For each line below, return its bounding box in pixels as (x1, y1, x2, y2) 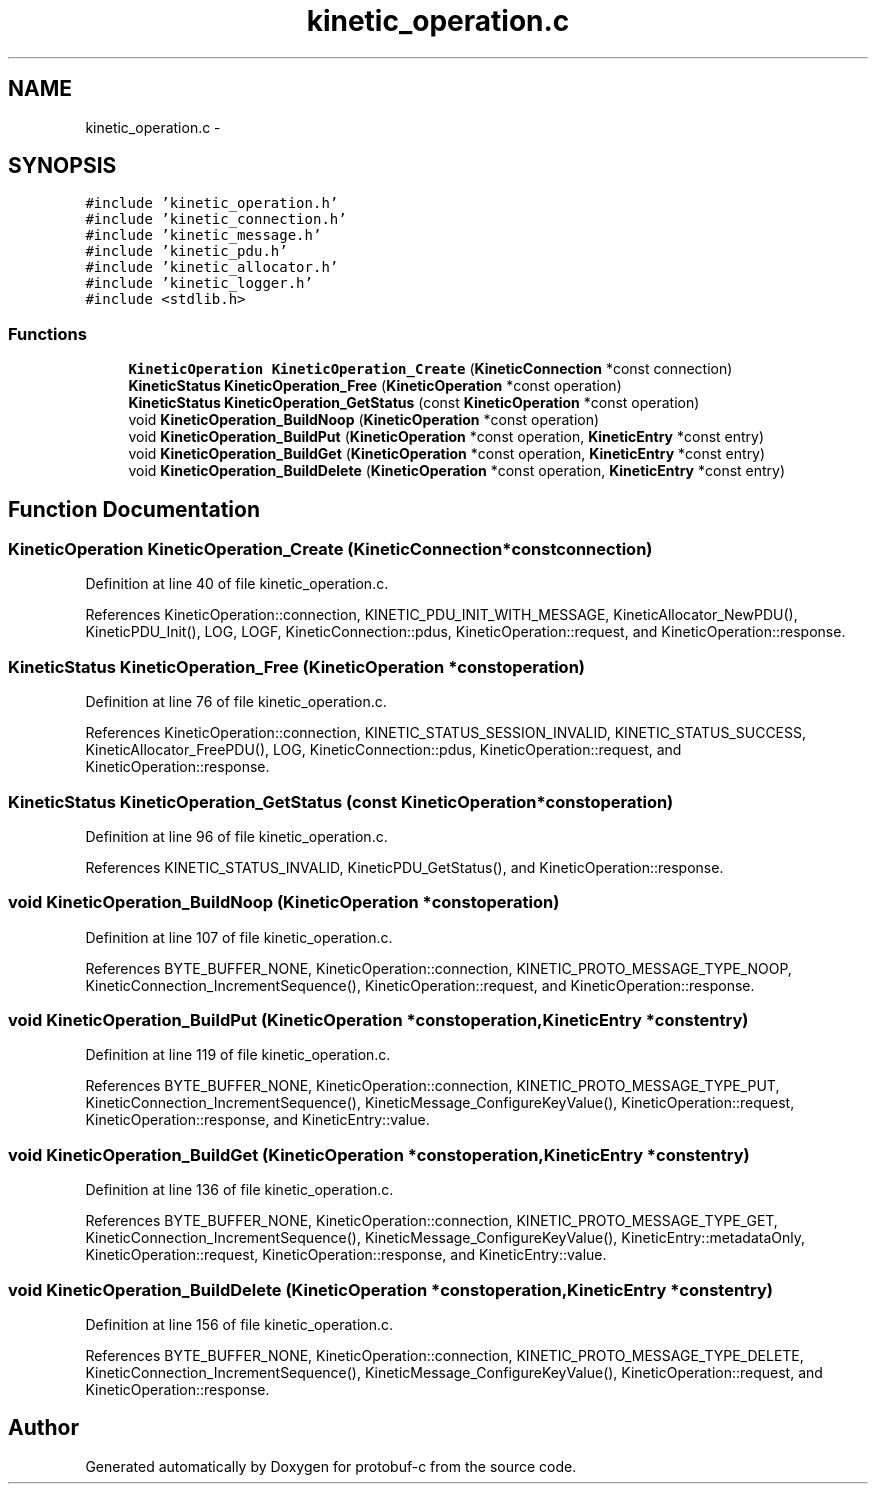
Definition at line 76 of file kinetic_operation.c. (85, 693, 387, 711)
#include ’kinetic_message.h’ (85, 227, 322, 244)
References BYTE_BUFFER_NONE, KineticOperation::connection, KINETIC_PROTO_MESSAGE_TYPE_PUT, (85, 1077, 780, 1095)
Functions (8, 323, 87, 344)
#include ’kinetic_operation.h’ (85, 195, 339, 212)
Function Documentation (8, 496, 260, 522)
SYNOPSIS (8, 153, 117, 179)
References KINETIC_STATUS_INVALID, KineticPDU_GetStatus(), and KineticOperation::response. (85, 858, 724, 876)
